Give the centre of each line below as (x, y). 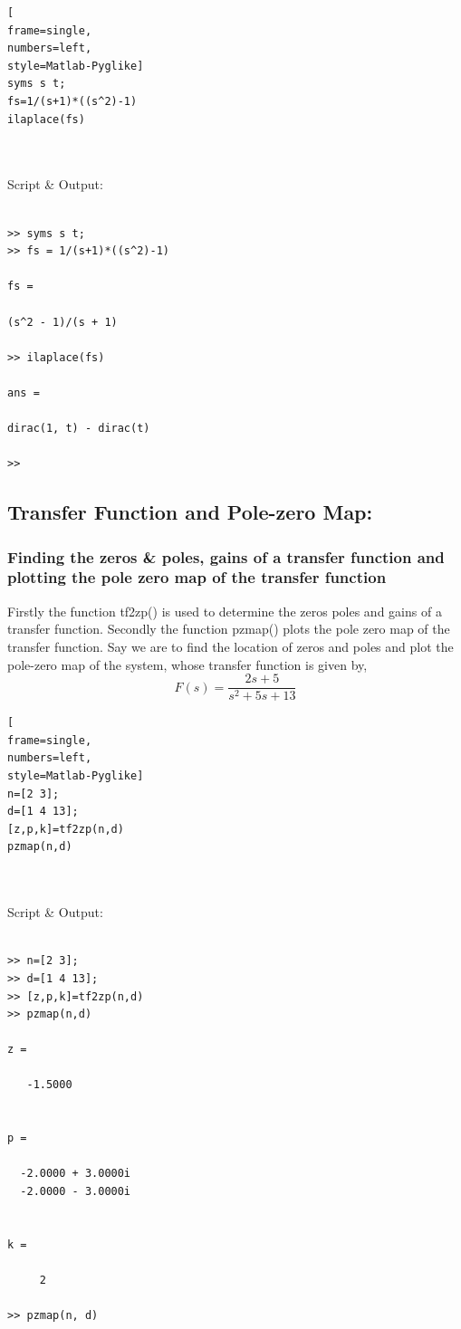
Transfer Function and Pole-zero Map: (190, 512)
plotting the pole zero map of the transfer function (197, 577)
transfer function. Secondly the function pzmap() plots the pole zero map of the (229, 629)
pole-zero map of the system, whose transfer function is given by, (187, 664)
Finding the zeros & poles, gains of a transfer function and (226, 556)
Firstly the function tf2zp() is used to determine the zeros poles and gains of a (225, 611)
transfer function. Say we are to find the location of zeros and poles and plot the (230, 646)
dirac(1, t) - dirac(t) (79, 429)
